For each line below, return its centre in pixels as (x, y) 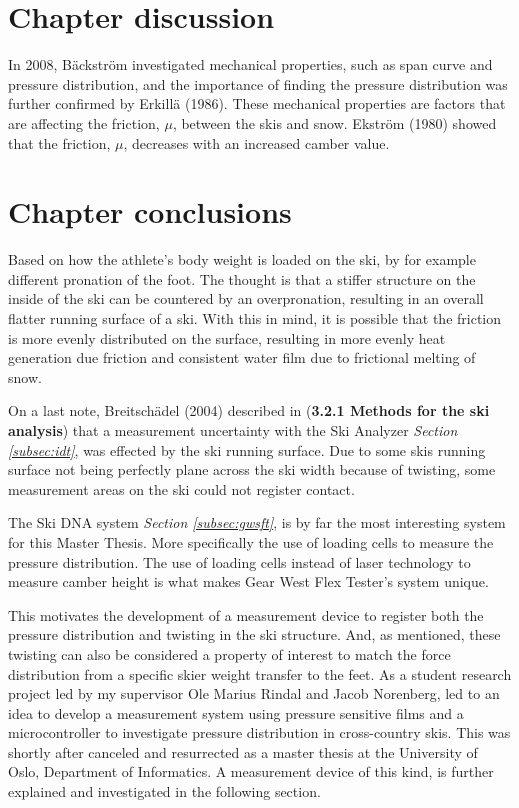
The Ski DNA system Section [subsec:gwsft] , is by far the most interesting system (257, 522)
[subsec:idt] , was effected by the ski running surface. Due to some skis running (247, 449)
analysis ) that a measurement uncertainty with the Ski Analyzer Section (233, 429)
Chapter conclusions (150, 211)
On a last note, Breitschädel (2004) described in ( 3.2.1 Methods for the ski (249, 410)
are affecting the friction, (84, 122)
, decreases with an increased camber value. (256, 142)
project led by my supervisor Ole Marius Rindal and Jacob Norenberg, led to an (254, 693)
